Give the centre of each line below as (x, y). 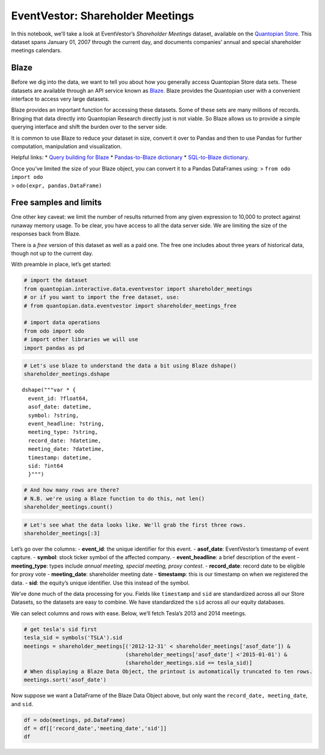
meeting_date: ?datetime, (66, 449)
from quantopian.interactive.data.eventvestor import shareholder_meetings (138, 289)
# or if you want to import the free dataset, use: (102, 297)
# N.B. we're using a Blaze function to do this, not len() (114, 498)
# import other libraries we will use (81, 340)
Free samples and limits (57, 203)
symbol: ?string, (54, 415)
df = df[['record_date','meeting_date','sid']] (95, 728)
